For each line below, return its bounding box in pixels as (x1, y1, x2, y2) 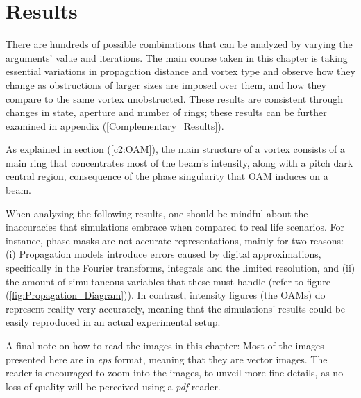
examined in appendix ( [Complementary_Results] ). (6, 118, 224, 133)
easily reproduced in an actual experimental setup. (6, 315, 221, 329)
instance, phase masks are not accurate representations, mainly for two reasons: (6, 233, 344, 247)
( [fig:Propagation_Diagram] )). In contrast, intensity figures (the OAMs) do (6, 288, 326, 302)
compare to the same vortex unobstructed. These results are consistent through (6, 91, 344, 106)
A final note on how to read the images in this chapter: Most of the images (6, 338, 324, 352)
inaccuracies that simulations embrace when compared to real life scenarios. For (6, 219, 345, 234)
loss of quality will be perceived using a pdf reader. (6, 379, 221, 393)
